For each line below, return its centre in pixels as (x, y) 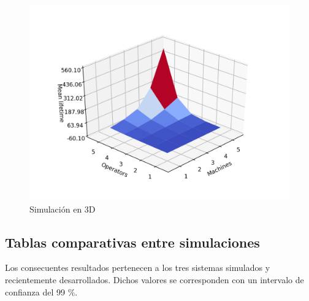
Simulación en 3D (63, 209)
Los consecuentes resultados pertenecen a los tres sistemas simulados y (138, 268)
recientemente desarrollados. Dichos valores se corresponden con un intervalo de (154, 279)
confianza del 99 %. (41, 291)
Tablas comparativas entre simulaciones (132, 242)
